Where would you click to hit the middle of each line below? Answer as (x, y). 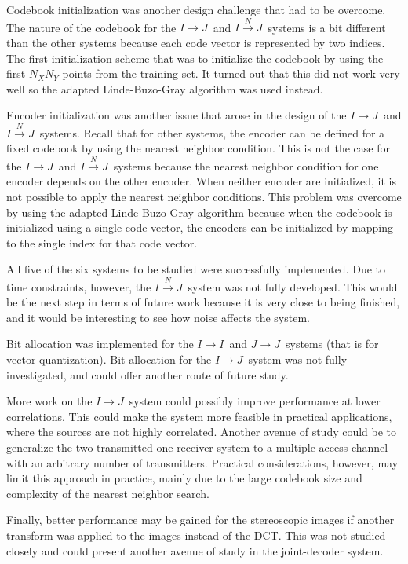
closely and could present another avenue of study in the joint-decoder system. (195, 550)
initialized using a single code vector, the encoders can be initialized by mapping (200, 227)
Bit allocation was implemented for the (100, 344)
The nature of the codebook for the (91, 27)
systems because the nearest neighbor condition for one (246, 165)
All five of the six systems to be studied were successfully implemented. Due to (196, 269)
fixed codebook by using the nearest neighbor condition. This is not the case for (198, 148)
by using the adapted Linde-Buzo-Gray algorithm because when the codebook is (199, 212)
